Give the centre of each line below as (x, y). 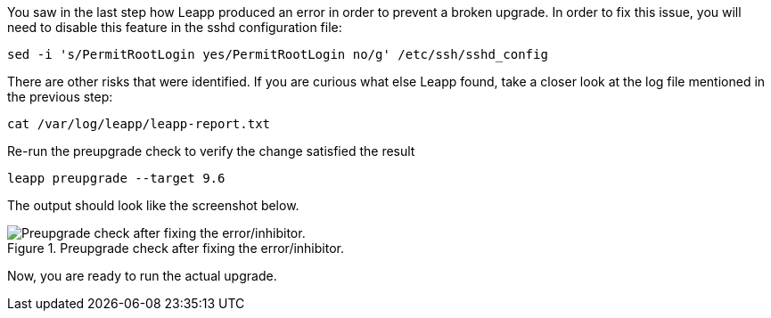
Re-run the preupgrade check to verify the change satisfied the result (211, 151)
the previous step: (60, 97)
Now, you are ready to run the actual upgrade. (142, 276)
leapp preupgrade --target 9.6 (116, 178)
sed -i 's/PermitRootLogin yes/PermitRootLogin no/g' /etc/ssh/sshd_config (278, 54)
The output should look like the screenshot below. (153, 205)
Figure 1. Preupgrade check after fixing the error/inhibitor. (176, 248)
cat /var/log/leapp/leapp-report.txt (139, 124)
